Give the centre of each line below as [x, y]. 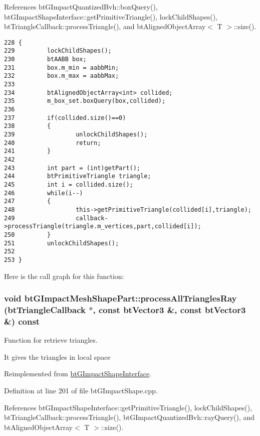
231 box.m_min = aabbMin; [62, 67]
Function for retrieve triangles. [51, 340]
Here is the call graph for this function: [64, 276]
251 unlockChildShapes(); [62, 243]
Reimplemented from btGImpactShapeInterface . [78, 374]
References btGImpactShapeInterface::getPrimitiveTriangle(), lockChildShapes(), [128, 407]
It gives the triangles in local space [57, 356]
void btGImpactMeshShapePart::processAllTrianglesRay [120, 298]
